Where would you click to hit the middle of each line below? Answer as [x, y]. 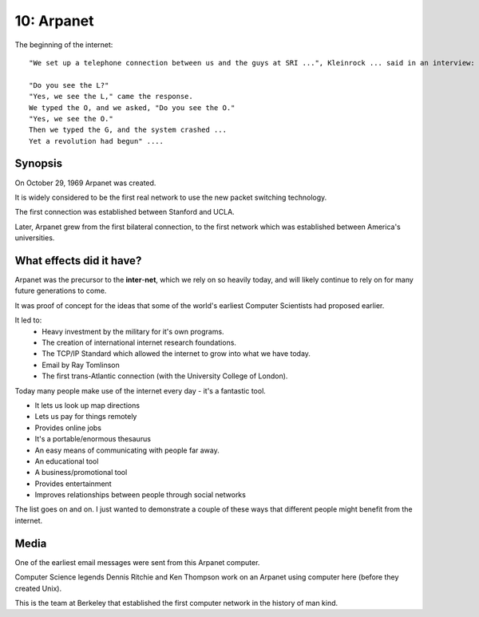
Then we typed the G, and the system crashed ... [128, 130]
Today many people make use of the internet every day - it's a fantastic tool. [141, 390]
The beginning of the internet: [64, 45]
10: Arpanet [54, 21]
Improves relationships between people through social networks [141, 495]
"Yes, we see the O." [71, 119]
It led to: [28, 320]
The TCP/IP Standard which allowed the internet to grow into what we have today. [176, 354]
